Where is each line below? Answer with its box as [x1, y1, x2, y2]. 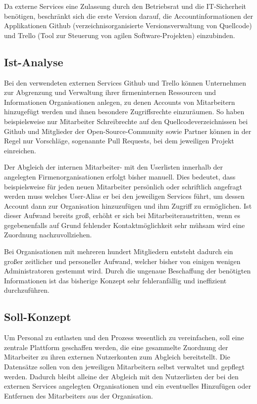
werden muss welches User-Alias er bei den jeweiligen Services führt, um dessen [4, 191, 245, 201]
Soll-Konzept [4, 309, 71, 324]
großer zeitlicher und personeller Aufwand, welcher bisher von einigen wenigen [4, 256, 241, 266]
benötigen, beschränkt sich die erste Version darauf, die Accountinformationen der [4, 10, 254, 21]
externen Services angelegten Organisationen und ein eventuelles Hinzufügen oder [4, 381, 251, 391]
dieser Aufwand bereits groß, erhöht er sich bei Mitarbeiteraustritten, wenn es [4, 210, 241, 221]
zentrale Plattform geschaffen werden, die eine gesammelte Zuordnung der [4, 342, 228, 352]
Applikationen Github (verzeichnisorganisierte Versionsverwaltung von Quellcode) [4, 20, 252, 31]
